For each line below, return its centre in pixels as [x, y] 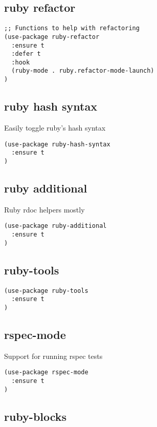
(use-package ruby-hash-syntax [57, 144]
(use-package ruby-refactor [52, 37]
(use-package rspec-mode [46, 372]
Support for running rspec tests [53, 356]
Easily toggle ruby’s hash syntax [55, 127]
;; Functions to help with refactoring [72, 28]
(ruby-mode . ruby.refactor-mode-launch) [83, 71]
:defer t [26, 54]
